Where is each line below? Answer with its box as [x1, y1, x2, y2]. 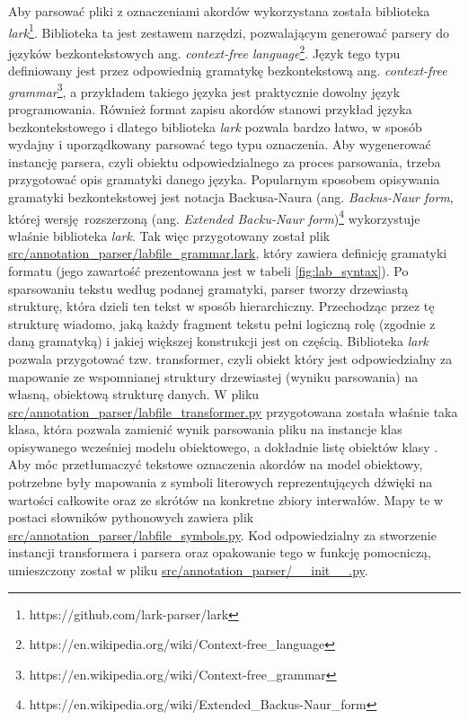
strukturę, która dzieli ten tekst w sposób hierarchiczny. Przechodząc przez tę [8, 297, 435, 316]
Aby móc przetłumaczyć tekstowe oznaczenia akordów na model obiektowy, [8, 455, 423, 474]
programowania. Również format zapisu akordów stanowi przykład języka [8, 99, 412, 118]
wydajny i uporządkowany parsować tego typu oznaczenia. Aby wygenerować [8, 135, 431, 154]
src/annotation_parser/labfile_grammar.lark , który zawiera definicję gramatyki [8, 244, 447, 262]
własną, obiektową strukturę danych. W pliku [8, 385, 260, 404]
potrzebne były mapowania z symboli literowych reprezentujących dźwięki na [8, 473, 433, 492]
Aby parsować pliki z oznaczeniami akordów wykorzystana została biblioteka [8, 2, 430, 20]
